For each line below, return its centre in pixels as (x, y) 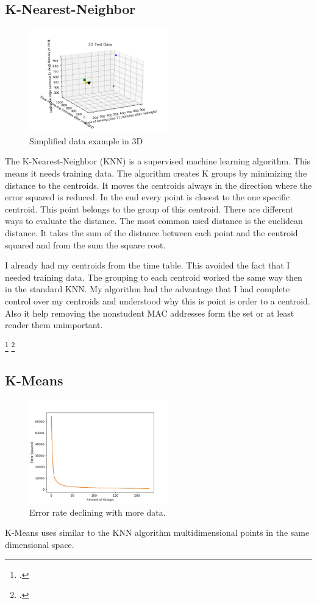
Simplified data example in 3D (86, 140)
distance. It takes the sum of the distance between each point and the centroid (151, 233)
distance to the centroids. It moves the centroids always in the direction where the (158, 185)
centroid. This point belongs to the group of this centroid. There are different (149, 209)
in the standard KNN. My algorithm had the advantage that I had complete (148, 289)
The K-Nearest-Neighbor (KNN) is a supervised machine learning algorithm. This (158, 161)
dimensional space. (40, 545)
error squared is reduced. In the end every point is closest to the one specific (148, 197)
